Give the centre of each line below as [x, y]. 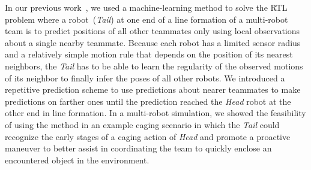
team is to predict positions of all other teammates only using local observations [152, 31]
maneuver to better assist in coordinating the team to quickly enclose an [138, 148]
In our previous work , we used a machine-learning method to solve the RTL [146, 7]
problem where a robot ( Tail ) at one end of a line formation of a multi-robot [146, 19]
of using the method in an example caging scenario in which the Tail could [142, 124]
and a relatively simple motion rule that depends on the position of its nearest [149, 54]
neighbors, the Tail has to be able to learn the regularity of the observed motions [154, 66]
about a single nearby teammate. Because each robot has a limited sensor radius [153, 42]
